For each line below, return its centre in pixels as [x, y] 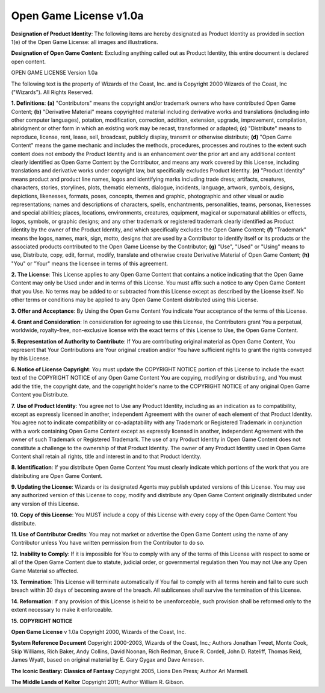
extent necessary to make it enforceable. [62, 610]
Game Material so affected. [45, 571]
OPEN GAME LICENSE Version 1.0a [54, 73]
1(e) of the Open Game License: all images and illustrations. [85, 42]
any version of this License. [45, 504]
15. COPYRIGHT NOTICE [42, 621]
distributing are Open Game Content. [57, 475]
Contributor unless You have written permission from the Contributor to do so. [108, 543]
